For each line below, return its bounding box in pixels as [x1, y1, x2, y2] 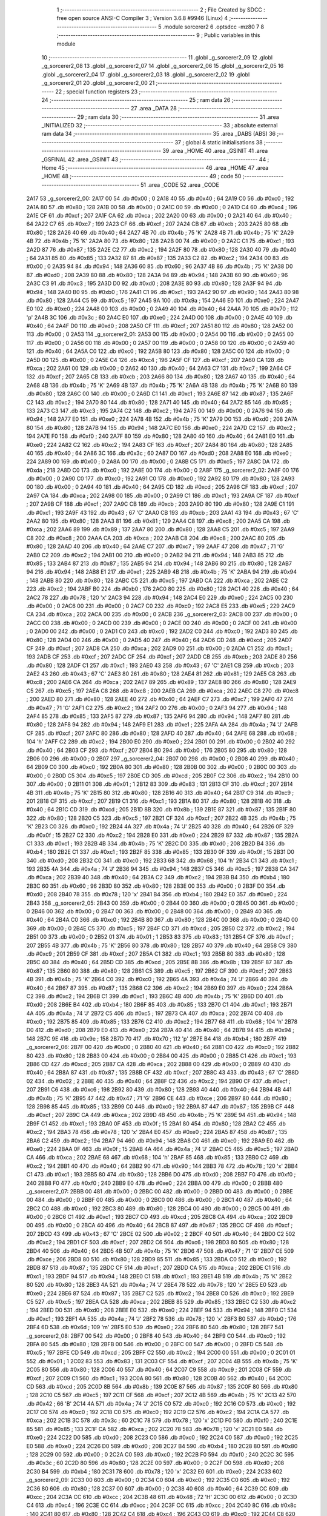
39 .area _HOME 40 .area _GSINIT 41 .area [162, 147, 268, 155]
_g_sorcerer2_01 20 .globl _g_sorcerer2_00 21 [41, 79, 155, 87]
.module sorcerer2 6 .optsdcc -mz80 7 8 [162, 23, 265, 30]
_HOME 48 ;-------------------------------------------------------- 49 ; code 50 [41, 173, 242, 180]
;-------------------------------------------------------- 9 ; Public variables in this [56, 32, 260, 39]
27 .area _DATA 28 [130, 105, 177, 112]
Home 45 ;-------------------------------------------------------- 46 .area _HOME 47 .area [41, 164, 269, 172]
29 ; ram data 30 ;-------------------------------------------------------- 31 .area [77, 113, 280, 121]
